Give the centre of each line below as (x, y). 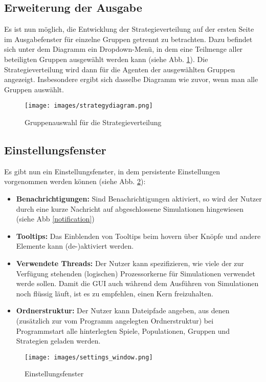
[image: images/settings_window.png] (89, 357)
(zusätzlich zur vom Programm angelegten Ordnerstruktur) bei (115, 320)
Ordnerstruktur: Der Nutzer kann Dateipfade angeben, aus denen (123, 310)
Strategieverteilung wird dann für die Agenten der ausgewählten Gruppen (120, 69)
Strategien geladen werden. (58, 341)
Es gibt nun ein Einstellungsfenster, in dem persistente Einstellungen (112, 171)
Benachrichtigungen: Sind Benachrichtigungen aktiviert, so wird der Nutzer (139, 198)
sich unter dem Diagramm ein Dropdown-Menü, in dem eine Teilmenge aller (124, 49)
